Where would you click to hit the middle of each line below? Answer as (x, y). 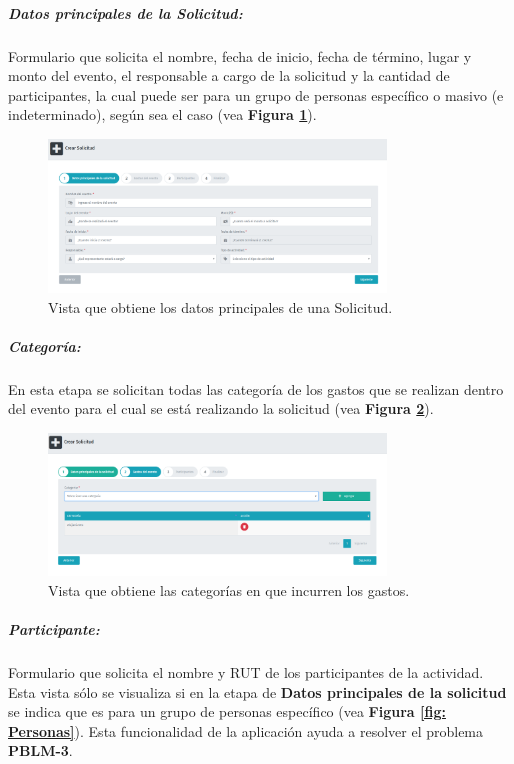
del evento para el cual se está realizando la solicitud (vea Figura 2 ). (221, 408)
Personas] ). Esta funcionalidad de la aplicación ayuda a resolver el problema (246, 730)
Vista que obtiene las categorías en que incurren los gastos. (229, 589)
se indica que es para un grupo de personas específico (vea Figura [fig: (227, 711)
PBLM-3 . (40, 750)
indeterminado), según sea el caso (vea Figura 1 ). (162, 114)
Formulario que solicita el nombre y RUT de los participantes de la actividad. (246, 672)
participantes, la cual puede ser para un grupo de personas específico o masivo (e (256, 94)
